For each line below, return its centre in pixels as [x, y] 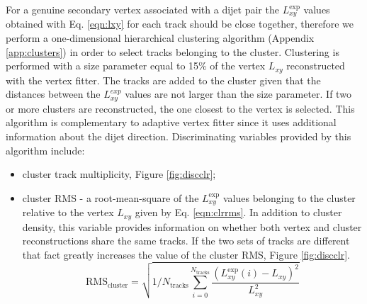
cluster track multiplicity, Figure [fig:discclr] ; [119, 174]
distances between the [53, 94]
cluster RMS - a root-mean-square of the [111, 197]
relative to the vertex [68, 212]
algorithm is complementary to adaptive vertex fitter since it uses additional [171, 122]
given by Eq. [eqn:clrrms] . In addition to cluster [238, 212]
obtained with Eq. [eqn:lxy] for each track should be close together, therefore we [180, 24]
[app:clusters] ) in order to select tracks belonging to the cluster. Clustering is [173, 51]
